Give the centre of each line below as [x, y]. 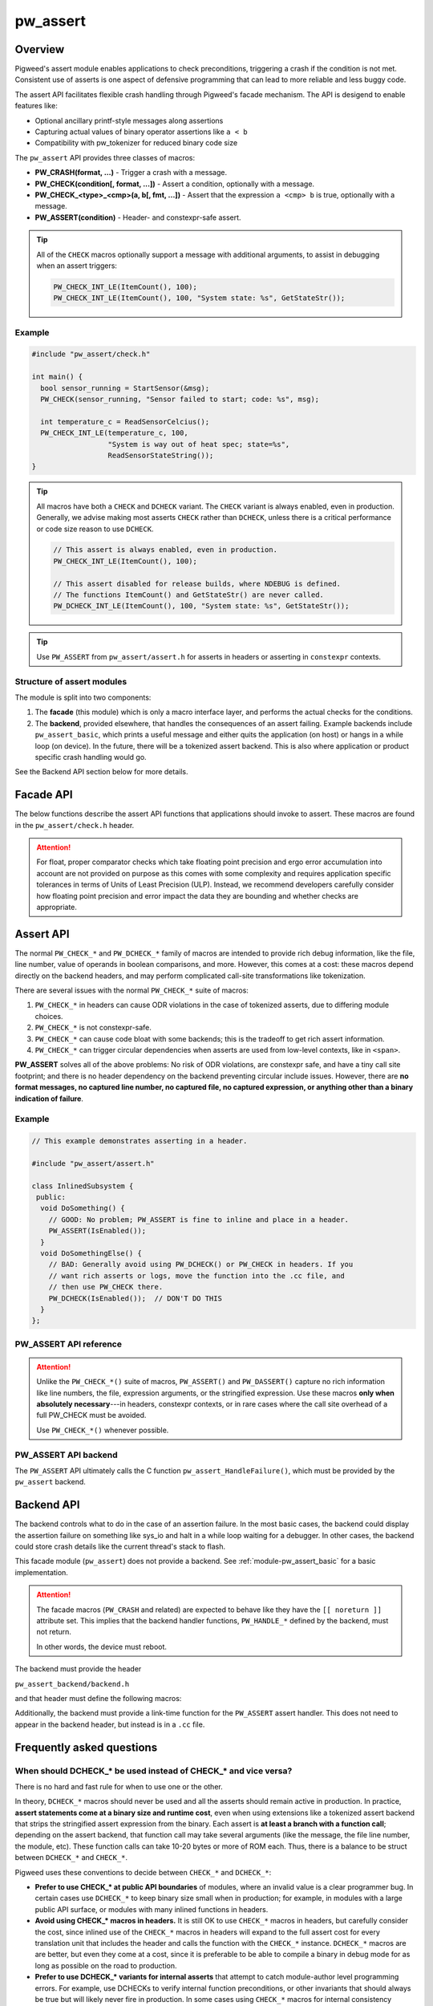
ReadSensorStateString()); [161, 455]
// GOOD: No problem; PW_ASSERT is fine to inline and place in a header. [198, 1219]
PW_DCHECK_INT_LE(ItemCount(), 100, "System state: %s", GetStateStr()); [201, 606]
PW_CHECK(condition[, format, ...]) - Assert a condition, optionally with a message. [175, 184]
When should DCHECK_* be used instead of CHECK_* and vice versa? [154, 1771]
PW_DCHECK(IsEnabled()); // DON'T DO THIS [135, 1298]
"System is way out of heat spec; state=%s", [199, 444]
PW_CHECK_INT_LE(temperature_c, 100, [114, 433]
